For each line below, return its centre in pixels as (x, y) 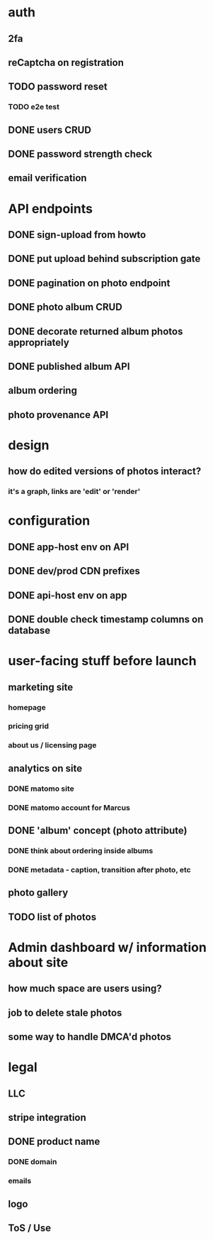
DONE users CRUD (50, 130)
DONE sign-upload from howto (77, 235)
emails (20, 1181)
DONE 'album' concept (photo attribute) (98, 830)
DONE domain (33, 1162)
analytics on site (45, 768)
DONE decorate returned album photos (96, 331)
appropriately (39, 342)
